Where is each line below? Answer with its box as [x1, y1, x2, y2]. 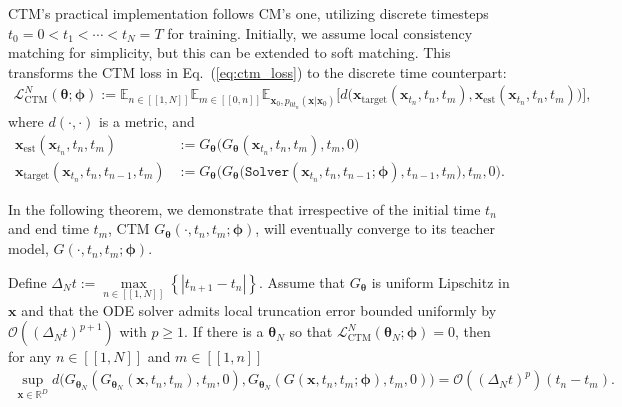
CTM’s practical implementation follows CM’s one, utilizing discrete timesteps [8, 3, 489, 23]
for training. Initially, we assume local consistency [167, 22, 473, 43]
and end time [8, 218, 89, 239]
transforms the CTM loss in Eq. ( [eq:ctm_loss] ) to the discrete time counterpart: [8, 61, 507, 82]
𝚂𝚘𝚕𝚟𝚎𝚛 [244, 164, 290, 179]
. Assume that [258, 271, 345, 292]
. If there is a [184, 321, 264, 342]
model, [8, 238, 49, 259]
